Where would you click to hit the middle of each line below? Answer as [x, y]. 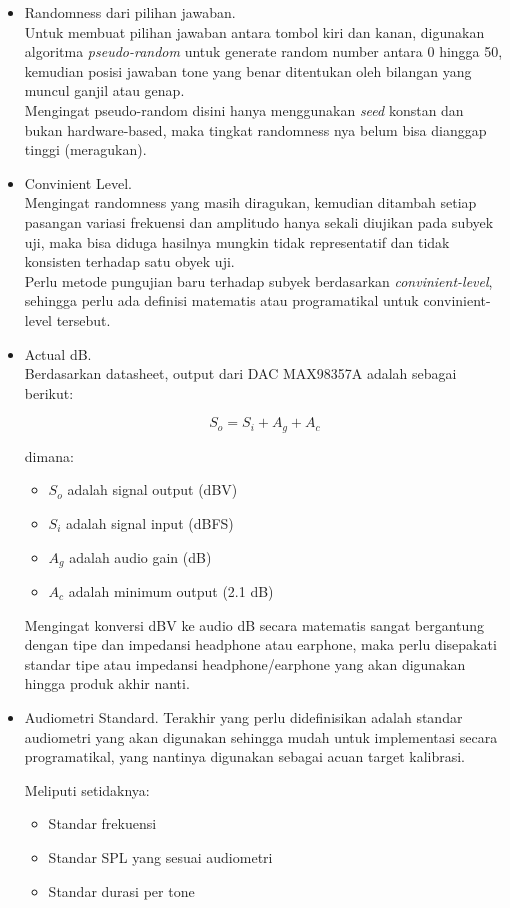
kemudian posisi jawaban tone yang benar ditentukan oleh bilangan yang [248, 70]
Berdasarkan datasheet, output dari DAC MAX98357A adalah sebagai [240, 373]
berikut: [49, 392]
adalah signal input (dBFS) [150, 522]
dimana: [49, 455]
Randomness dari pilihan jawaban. [130, 12]
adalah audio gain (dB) [140, 556]
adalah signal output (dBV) [152, 489]
